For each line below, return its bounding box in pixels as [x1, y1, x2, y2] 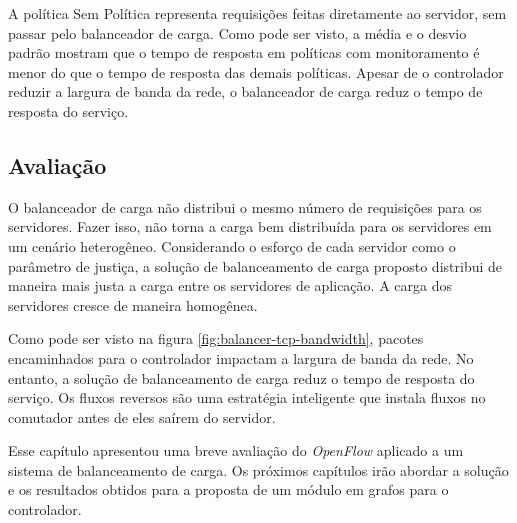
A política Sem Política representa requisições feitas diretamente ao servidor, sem [8, 3, 507, 23]
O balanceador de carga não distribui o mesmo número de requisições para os [8, 196, 482, 217]
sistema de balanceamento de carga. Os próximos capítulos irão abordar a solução [8, 459, 509, 480]
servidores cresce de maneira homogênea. [8, 294, 258, 315]
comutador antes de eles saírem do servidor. [8, 406, 276, 427]
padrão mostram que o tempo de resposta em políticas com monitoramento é [8, 42, 480, 63]
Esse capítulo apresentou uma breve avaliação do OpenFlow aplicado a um [8, 440, 464, 461]
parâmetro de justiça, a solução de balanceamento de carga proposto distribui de [8, 255, 503, 276]
